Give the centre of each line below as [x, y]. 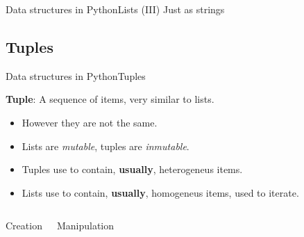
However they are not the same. [90, 122]
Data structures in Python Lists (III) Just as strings [115, 9]
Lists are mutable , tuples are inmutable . [105, 146]
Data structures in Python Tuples [76, 75]
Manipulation [85, 226]
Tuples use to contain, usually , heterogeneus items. [132, 169]
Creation [24, 226]
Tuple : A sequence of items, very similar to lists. [110, 99]
